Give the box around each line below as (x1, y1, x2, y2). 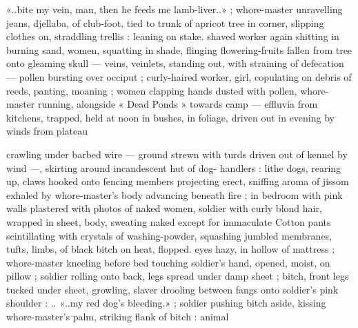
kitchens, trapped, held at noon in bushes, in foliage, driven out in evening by (6, 110, 335, 124)
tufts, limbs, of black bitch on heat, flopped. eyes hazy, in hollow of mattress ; (6, 242, 335, 256)
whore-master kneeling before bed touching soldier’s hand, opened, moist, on (6, 255, 330, 269)
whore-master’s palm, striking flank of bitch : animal (6, 309, 229, 324)
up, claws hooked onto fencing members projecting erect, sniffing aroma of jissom (6, 174, 349, 189)
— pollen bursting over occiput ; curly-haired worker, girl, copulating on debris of (6, 69, 352, 84)
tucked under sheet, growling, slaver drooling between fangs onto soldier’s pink (6, 282, 339, 296)
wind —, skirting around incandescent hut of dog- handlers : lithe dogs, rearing (6, 160, 341, 175)
